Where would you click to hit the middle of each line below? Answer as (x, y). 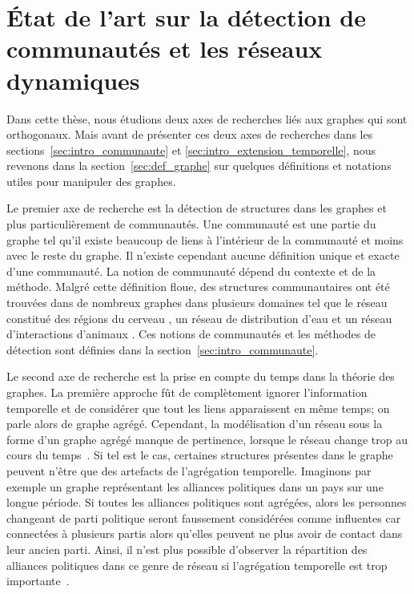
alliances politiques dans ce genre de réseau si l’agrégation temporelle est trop (197, 565)
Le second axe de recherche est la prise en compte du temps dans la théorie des (201, 376)
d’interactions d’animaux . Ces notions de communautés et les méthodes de (191, 334)
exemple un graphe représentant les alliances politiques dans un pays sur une (195, 486)
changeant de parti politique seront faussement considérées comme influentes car (204, 517)
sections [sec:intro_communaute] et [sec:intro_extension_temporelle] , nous (191, 150)
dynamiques (73, 80)
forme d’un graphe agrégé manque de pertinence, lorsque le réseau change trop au (207, 439)
